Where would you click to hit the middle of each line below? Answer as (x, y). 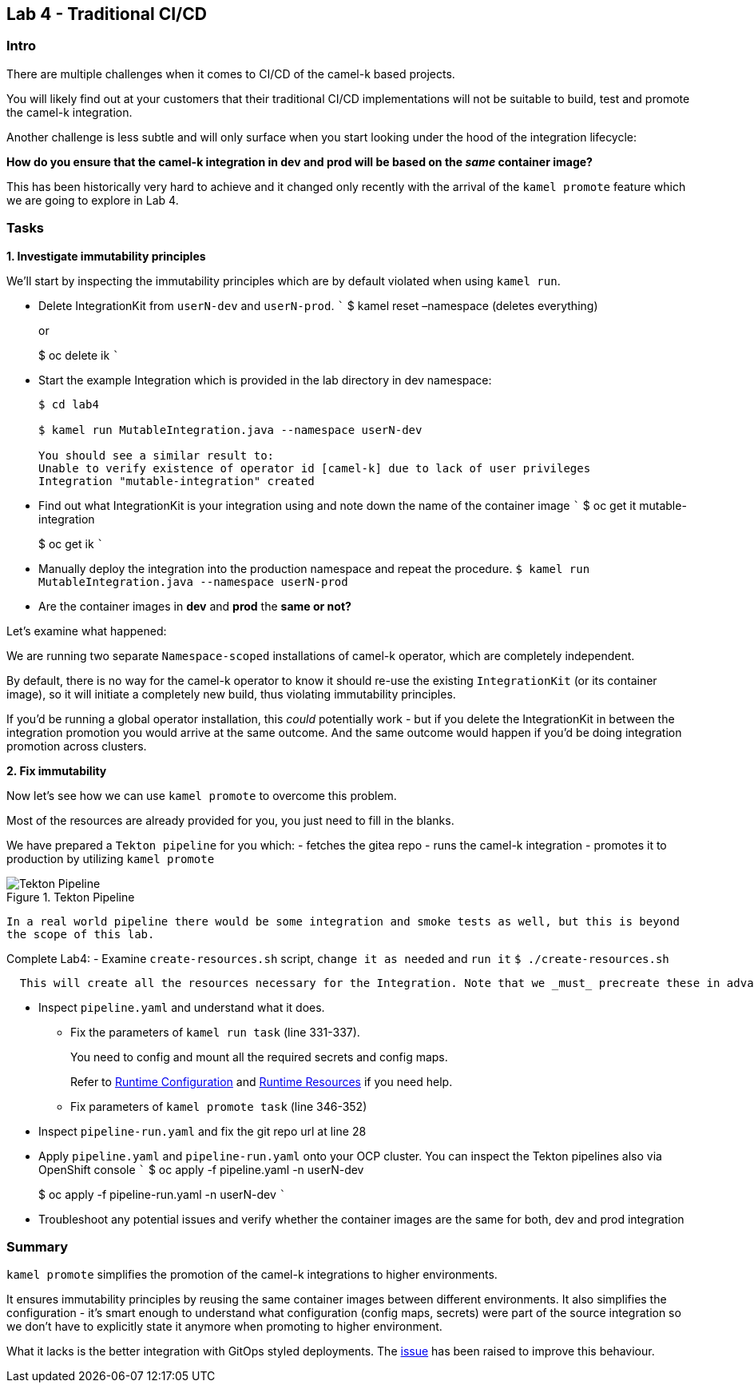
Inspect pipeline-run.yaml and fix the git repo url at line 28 (202, 1131)
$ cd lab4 (69, 404)
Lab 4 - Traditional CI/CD (107, 14)
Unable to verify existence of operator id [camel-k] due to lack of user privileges (315, 468)
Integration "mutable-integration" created (177, 481)
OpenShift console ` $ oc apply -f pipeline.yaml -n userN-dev (201, 1169)
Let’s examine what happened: (87, 631)
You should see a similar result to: (157, 455)
